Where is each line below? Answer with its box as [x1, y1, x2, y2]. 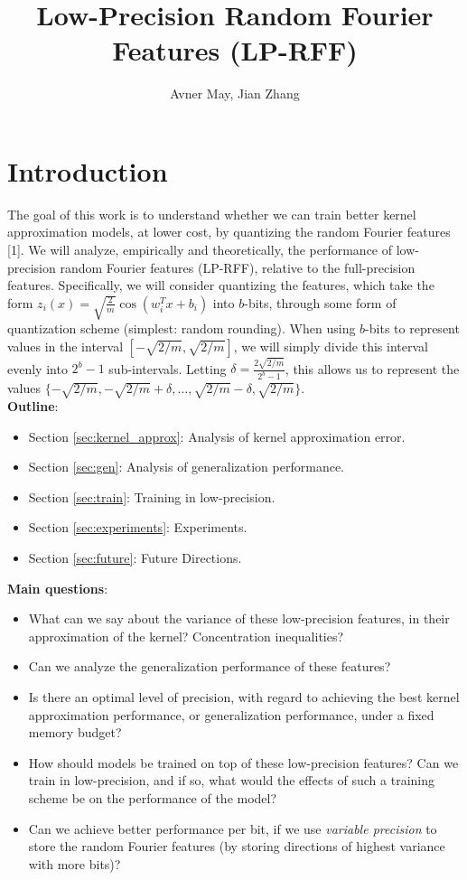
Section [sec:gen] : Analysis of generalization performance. [28, 457, 344, 476]
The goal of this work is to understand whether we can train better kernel [7, 204, 416, 223]
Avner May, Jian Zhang [170, 84, 300, 103]
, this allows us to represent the [285, 359, 460, 378]
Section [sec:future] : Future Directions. [28, 548, 242, 566]
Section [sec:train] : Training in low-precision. [28, 487, 276, 506]
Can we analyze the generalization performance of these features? [28, 657, 391, 676]
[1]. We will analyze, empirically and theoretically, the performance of [7, 240, 393, 259]
